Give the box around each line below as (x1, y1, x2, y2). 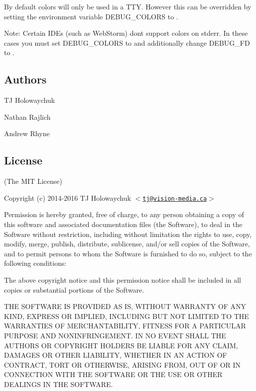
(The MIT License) (4, 176, 62, 186)
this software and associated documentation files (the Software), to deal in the (4, 219, 243, 229)
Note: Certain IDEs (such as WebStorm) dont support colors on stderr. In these (4, 28, 248, 38)
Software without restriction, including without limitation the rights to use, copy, (4, 229, 252, 239)
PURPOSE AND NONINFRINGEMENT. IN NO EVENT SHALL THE (4, 330, 226, 340)
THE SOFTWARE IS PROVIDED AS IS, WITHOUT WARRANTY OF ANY (4, 301, 247, 312)
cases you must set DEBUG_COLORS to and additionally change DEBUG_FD (4, 37, 250, 48)
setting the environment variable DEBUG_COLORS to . (4, 11, 178, 21)
